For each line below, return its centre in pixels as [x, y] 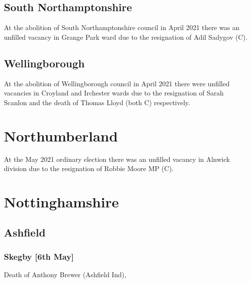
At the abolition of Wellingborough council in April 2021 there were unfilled [117, 83]
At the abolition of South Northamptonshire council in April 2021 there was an [122, 27]
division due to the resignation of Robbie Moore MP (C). [89, 168]
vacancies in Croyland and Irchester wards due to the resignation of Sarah [114, 93]
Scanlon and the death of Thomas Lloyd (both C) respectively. [97, 102]
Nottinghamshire [62, 201]
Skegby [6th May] [39, 256]
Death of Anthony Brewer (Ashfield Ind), [65, 275]
